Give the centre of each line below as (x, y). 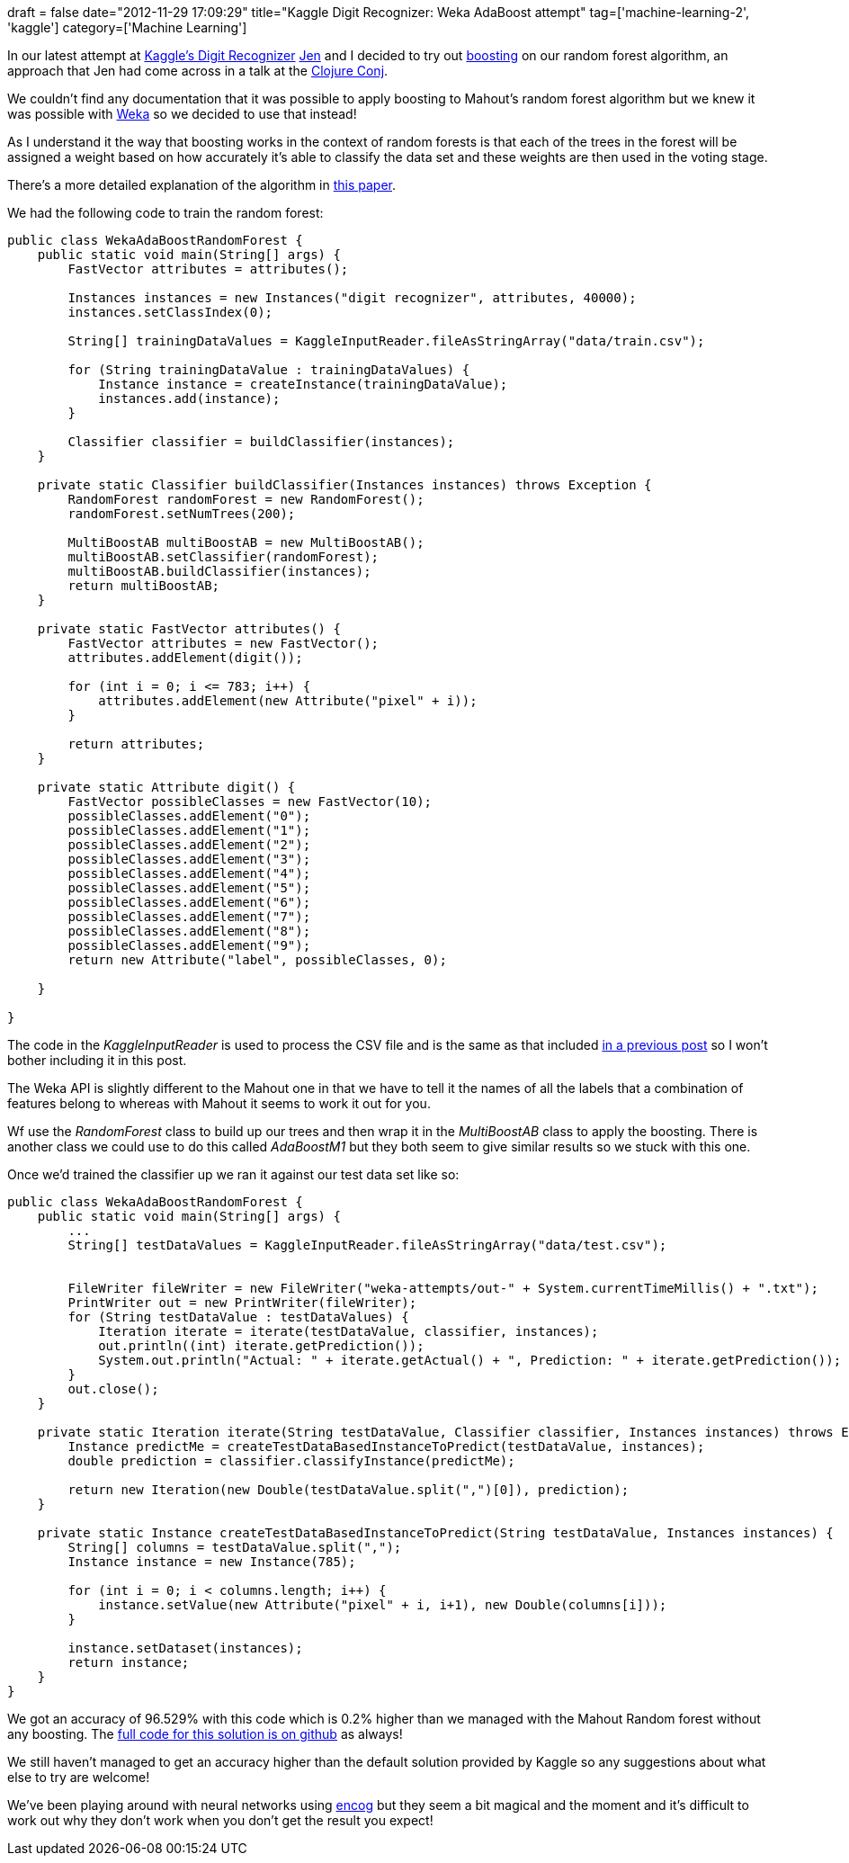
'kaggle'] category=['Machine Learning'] (127, 27)
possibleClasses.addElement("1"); (189, 830)
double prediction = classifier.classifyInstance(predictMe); (291, 1461)
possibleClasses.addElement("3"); (189, 859)
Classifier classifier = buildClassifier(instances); (261, 442)
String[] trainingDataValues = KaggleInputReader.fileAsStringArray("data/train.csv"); (386, 341)
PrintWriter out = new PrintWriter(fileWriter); (242, 1303)
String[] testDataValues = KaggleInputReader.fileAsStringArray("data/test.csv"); (367, 1245)
